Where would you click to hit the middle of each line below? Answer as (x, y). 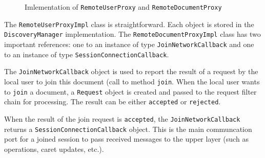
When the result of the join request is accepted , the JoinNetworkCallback (122, 118)
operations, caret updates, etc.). (54, 149)
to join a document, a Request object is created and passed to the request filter (130, 91)
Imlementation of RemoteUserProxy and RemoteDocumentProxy (123, 7)
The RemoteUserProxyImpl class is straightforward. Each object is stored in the (129, 24)
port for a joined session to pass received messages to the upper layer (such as (126, 139)
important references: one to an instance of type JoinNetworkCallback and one (129, 44)
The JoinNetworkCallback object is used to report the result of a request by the (131, 71)
